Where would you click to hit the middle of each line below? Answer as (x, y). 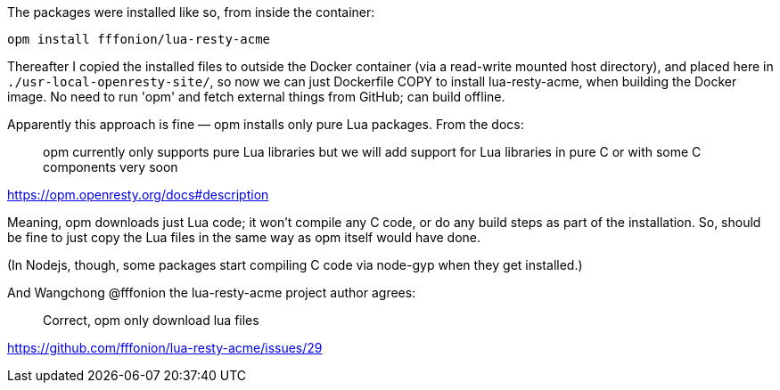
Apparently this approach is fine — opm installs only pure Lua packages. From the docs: (266, 124)
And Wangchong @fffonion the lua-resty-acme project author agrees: (212, 292)
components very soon (111, 167)
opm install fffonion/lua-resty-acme (139, 39)
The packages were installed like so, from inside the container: (191, 12)
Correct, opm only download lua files (151, 320)
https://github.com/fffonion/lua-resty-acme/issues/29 (165, 348)
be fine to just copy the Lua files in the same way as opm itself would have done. (244, 237)
